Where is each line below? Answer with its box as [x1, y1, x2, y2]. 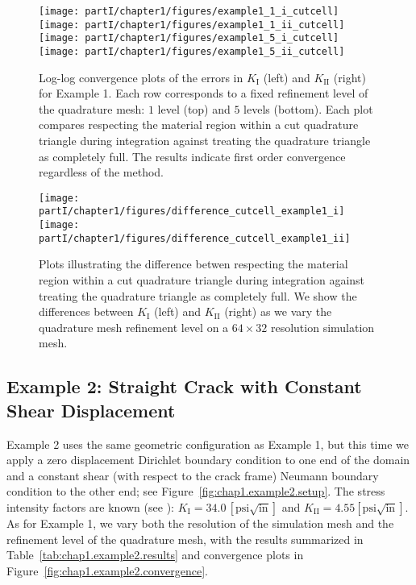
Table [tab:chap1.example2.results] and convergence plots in [6, 546, 304, 563]
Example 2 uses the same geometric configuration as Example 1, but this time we [6, 435, 409, 452]
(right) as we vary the [224, 303, 332, 320]
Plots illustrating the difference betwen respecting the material [39, 255, 348, 272]
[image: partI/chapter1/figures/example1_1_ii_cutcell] [39, 19, 345, 31]
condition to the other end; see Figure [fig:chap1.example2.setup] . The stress [6, 483, 385, 500]
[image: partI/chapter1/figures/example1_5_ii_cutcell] [39, 45, 345, 57]
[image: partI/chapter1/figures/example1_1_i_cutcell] [39, 6, 339, 17]
